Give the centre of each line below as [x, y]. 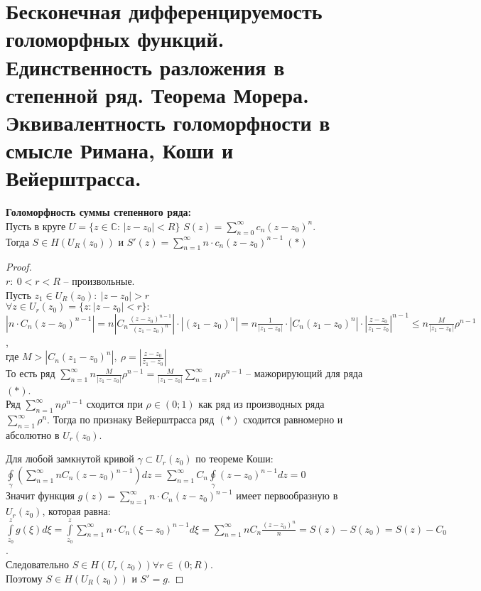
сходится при [114, 404]
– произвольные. [99, 281]
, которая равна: [76, 511]
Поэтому [24, 578]
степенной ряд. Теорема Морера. [158, 94]
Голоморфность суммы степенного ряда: [99, 212]
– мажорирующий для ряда [304, 373]
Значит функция [40, 495]
